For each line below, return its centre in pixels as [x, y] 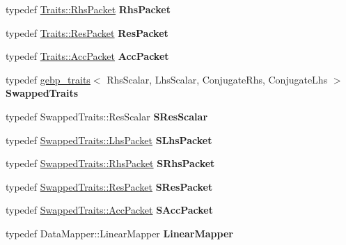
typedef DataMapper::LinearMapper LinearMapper [119, 233]
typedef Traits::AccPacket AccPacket [87, 56]
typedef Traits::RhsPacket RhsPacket [88, 9]
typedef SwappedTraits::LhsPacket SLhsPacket [109, 140]
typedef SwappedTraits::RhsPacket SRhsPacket [110, 163]
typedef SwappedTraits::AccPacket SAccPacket [109, 210]
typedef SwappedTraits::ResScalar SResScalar [107, 116]
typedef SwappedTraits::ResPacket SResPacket [109, 186]
